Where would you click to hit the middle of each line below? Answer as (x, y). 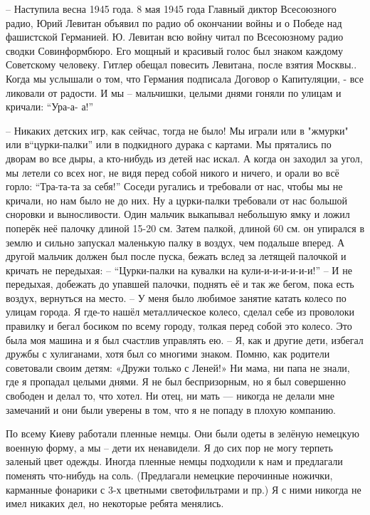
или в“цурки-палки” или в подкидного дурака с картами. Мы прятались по (169, 144)
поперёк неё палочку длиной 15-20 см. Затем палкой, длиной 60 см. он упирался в (185, 228)
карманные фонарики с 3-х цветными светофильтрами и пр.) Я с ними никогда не (184, 489)
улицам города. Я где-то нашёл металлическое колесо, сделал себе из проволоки (180, 312)
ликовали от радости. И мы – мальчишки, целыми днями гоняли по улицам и (174, 92)
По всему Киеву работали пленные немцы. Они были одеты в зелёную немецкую (183, 433)
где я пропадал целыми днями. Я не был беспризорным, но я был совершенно (176, 381)
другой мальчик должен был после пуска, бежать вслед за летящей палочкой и (176, 256)
